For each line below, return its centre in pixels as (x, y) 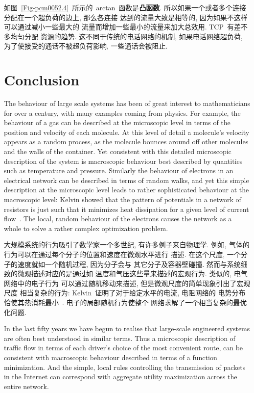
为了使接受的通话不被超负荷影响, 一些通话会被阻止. (86, 46)
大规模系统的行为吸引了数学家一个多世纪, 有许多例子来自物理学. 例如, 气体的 (127, 245)
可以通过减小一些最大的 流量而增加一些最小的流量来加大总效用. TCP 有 (119, 27)
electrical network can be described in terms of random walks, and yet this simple (127, 180)
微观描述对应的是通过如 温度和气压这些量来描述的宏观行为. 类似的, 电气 (132, 274)
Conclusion (42, 80)
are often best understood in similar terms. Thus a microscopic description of (120, 338)
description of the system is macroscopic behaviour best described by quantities (123, 161)
